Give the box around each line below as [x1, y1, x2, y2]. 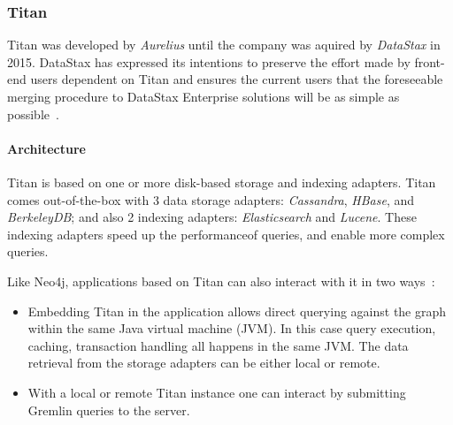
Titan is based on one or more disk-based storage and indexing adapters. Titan [7, 172, 436, 191]
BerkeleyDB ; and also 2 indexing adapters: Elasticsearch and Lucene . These [7, 208, 417, 226]
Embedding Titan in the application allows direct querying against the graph [27, 301, 447, 320]
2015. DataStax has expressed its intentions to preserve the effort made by [7, 52, 411, 71]
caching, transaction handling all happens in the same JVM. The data [27, 336, 409, 354]
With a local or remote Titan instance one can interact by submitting [27, 383, 406, 401]
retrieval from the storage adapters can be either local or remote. [27, 353, 380, 372]
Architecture [7, 139, 86, 157]
